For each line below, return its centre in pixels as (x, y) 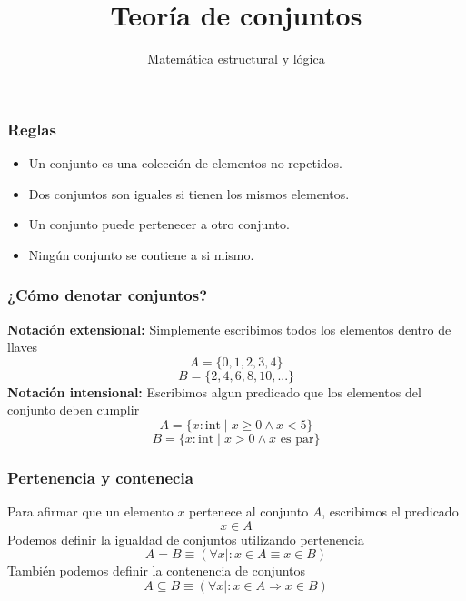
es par (297, 439)
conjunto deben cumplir (74, 410)
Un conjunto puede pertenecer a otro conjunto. (159, 224)
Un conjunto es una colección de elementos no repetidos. (185, 163)
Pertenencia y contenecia (100, 477)
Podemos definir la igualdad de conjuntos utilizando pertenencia (186, 539)
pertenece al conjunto (249, 511)
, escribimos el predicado (390, 511)
